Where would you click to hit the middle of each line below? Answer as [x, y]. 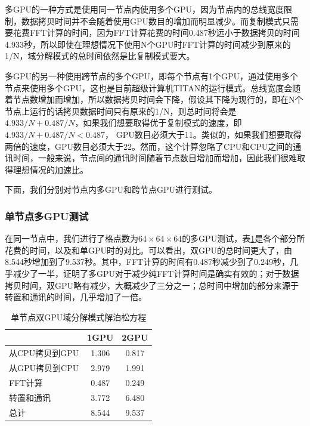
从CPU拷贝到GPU [44, 353]
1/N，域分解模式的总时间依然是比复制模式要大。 [100, 56]
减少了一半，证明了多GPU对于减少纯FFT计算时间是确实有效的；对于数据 [156, 273]
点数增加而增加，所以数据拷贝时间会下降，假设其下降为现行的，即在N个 [162, 99]
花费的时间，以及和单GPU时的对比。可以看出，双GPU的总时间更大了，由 [149, 250]
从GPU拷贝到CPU [44, 367]
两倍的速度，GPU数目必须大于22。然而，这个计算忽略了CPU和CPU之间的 [149, 146]
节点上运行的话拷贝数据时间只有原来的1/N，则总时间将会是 [121, 111]
